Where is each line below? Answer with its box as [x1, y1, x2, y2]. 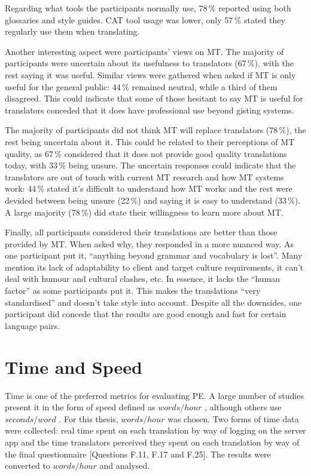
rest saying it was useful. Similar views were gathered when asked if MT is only [5, 68, 296, 81]
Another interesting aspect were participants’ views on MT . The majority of [5, 45, 284, 57]
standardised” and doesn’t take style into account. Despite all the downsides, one [5, 296, 302, 308]
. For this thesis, [59, 412, 118, 425]
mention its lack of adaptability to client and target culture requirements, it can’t [5, 260, 304, 273]
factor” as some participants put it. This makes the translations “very [5, 284, 261, 297]
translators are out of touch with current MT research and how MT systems [5, 170, 284, 183]
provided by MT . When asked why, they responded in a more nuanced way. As [5, 237, 294, 250]
